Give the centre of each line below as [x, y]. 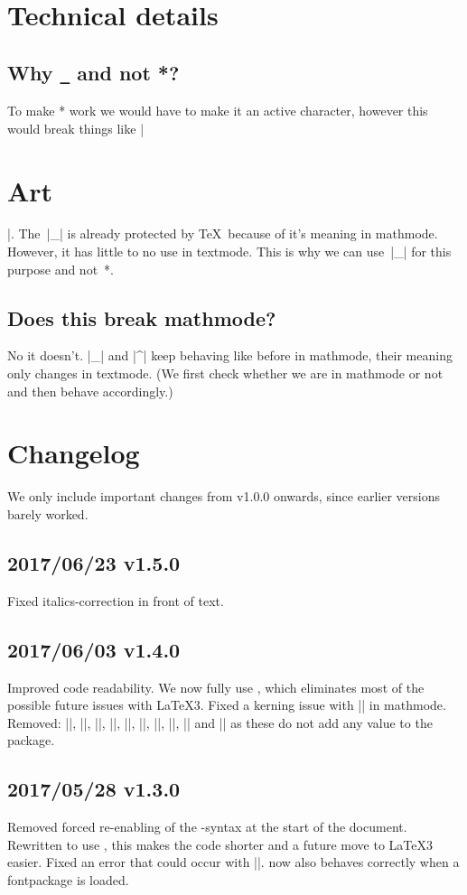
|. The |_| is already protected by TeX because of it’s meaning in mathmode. [223, 233]
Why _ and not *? [93, 72]
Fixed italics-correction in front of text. [116, 600]
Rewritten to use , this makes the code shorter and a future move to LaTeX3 [220, 844]
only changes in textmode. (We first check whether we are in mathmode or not [225, 373]
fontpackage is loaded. [68, 879]
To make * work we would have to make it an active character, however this [218, 111]
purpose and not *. [61, 269]
